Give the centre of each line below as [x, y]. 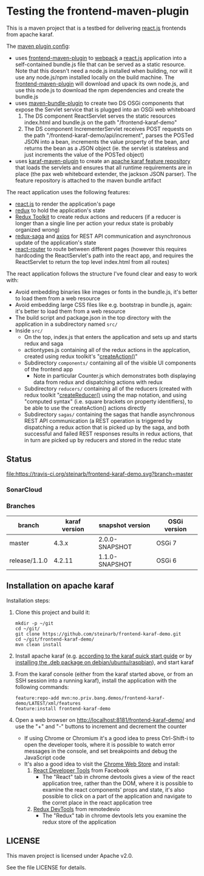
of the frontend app [49, 369]
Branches [21, 506]
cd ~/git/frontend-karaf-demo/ [55, 639]
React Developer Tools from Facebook [81, 770]
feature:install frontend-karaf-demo [63, 709]
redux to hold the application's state [60, 210]
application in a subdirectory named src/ [66, 324]
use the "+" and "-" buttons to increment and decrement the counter [101, 726]
